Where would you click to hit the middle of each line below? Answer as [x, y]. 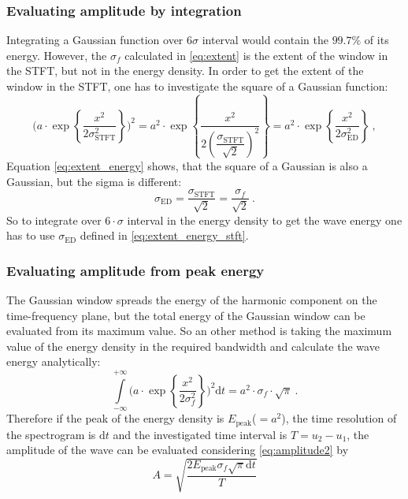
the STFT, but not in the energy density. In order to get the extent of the [185, 71]
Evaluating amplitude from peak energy [135, 270]
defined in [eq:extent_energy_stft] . [164, 235]
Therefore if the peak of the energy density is [115, 418]
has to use [31, 235]
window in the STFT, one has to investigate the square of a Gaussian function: [197, 86]
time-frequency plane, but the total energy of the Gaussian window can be [186, 315]
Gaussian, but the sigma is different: [94, 181]
